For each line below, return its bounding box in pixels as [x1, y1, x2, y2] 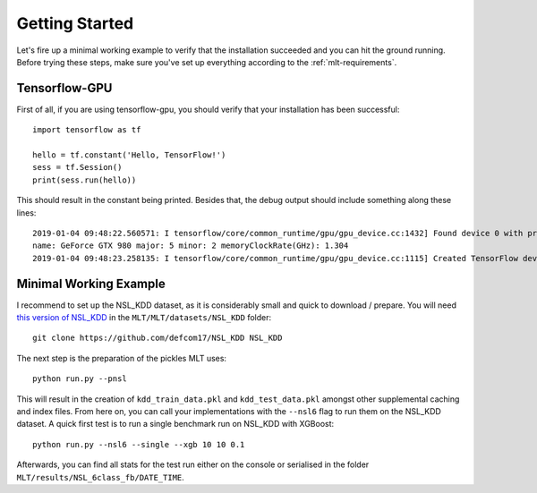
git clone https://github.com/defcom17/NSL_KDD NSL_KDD [32, 333, 283, 344]
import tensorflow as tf [32, 125, 141, 135]
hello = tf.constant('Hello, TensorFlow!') [32, 150, 226, 160]
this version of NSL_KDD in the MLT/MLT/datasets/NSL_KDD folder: [16, 312, 272, 323]
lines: [16, 207, 37, 218]
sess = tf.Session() [32, 162, 123, 173]
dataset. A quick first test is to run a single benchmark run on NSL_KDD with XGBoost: [16, 419, 335, 429]
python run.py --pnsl [32, 374, 127, 384]
